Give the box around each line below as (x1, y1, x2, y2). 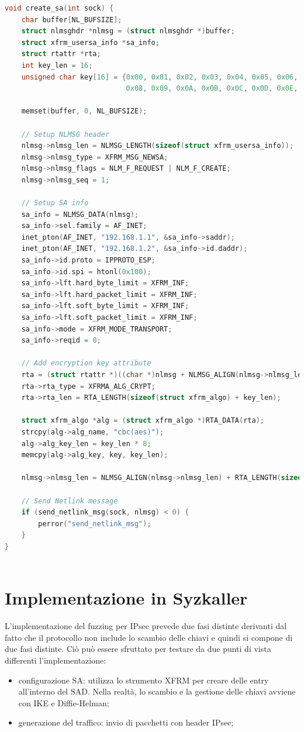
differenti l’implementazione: (5, 654, 106, 666)
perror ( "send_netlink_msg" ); (38, 519, 151, 528)
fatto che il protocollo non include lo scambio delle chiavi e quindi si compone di (5, 631, 293, 643)
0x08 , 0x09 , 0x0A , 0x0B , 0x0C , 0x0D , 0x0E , (126, 84, 298, 93)
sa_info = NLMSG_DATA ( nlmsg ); (21, 210, 139, 219)
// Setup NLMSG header (21, 130, 109, 139)
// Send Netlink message (21, 496, 118, 505)
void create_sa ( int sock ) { (5, 4, 114, 12)
